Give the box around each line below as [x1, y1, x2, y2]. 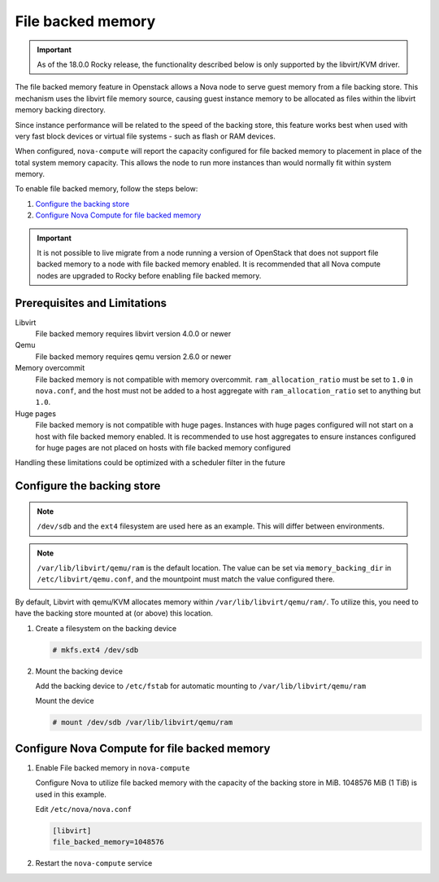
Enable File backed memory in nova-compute [35, 762, 190, 773]
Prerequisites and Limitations [15, 296, 167, 309]
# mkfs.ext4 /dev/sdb [52, 645, 139, 655]
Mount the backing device [35, 666, 124, 676]
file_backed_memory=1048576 [52, 837, 164, 847]
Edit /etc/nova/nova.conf [35, 804, 133, 814]
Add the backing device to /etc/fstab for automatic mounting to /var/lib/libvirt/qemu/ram [35, 681, 366, 691]
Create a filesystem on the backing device [35, 623, 177, 633]
